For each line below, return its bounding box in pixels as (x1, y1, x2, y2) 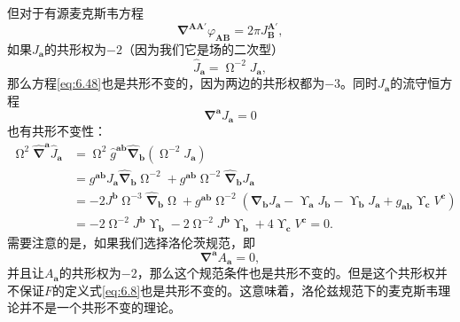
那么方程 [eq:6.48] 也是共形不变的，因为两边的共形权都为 (7, 74, 325, 92)
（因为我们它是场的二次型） (121, 39, 284, 58)
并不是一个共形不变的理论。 (19, 298, 181, 317)
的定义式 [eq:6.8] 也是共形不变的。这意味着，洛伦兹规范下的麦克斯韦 (52, 280, 439, 299)
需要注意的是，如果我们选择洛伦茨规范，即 (7, 232, 255, 251)
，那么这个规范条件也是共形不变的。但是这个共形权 (136, 263, 435, 282)
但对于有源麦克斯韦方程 (7, 4, 144, 21)
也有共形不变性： (7, 122, 106, 140)
